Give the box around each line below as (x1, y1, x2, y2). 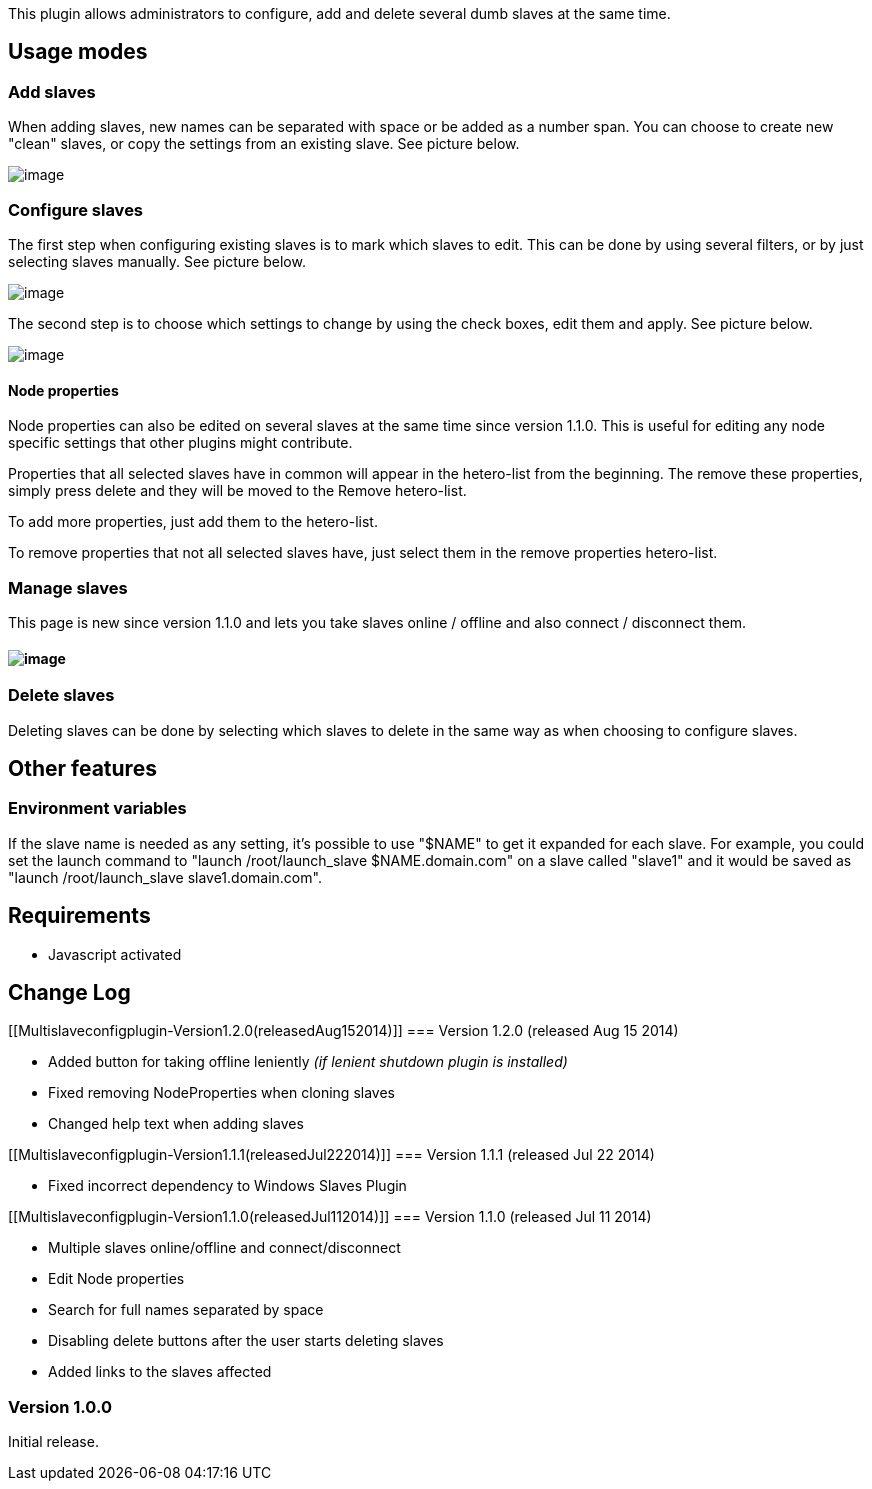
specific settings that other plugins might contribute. (8, 434, 353, 452)
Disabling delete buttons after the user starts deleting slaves (48, 1332, 444, 1350)
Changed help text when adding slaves (48, 1115, 304, 1133)
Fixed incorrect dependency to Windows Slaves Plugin (48, 1177, 407, 1195)
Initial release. (8, 1433, 99, 1451)
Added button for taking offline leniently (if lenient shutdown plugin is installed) (48, 1053, 568, 1071)
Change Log (8, 980, 131, 1006)
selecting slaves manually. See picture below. (8, 252, 306, 270)
